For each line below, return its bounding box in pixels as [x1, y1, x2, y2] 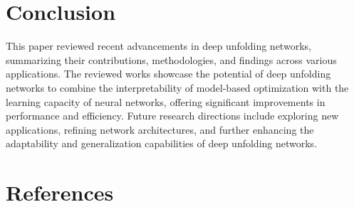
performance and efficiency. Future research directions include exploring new [6, 108, 339, 123]
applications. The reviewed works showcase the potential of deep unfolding [6, 66, 331, 81]
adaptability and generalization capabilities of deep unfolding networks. [6, 136, 318, 151]
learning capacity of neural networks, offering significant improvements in [6, 94, 326, 109]
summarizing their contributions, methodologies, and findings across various [6, 52, 337, 67]
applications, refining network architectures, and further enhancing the [6, 122, 314, 137]
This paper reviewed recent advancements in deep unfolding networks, [6, 38, 311, 53]
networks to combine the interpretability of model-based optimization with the [6, 80, 349, 95]
